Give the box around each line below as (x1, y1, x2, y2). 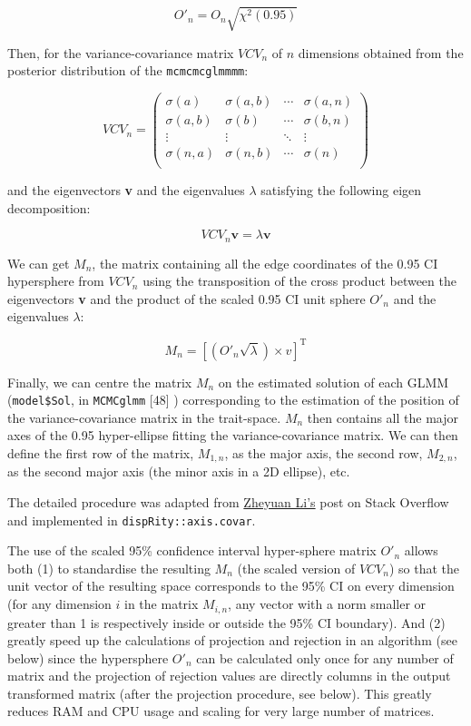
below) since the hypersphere (7, 648, 169, 667)
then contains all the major (307, 407, 458, 427)
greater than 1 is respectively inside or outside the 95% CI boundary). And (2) (7, 613, 446, 632)
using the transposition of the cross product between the (142, 271, 456, 290)
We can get (7, 253, 70, 272)
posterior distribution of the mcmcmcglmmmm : (7, 61, 249, 80)
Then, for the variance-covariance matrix (7, 43, 234, 62)
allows (404, 541, 438, 560)
